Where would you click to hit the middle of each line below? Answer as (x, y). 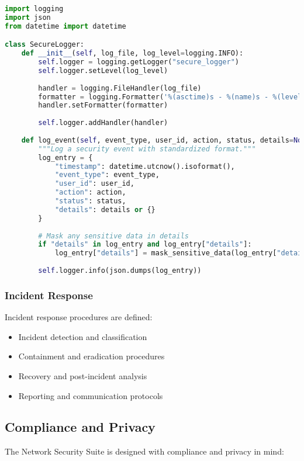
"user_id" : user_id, (94, 184)
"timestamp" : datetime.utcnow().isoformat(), (145, 166)
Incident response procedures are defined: (79, 317)
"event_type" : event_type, (107, 175)
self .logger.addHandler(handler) (103, 123)
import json (28, 17)
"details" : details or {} (105, 209)
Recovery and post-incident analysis (83, 375)
